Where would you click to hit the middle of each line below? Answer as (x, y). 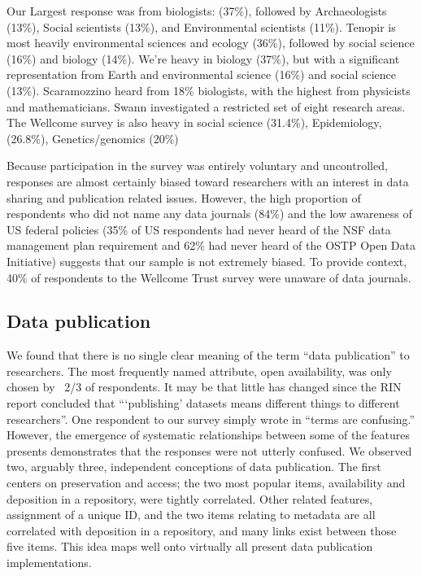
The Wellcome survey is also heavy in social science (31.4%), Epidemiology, (194, 122)
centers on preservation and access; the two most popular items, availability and (206, 483)
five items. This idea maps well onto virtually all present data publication (190, 546)
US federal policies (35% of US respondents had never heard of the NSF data (199, 229)
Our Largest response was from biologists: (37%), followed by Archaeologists (197, 11)
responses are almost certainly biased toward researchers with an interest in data (208, 181)
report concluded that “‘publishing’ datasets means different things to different (203, 403)
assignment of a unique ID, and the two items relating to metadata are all (191, 515)
